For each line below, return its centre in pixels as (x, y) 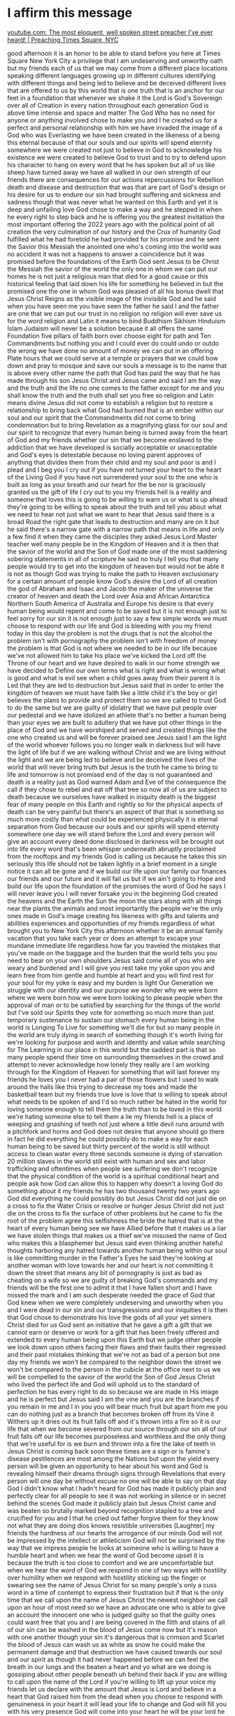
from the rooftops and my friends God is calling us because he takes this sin (117, 856)
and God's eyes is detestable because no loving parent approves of (105, 455)
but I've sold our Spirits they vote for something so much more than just (111, 1012)
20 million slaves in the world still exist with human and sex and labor (107, 1161)
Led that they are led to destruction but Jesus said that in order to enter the (115, 685)
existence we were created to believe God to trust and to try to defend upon (116, 157)
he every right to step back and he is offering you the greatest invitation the (116, 217)
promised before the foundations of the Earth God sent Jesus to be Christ (113, 261)
